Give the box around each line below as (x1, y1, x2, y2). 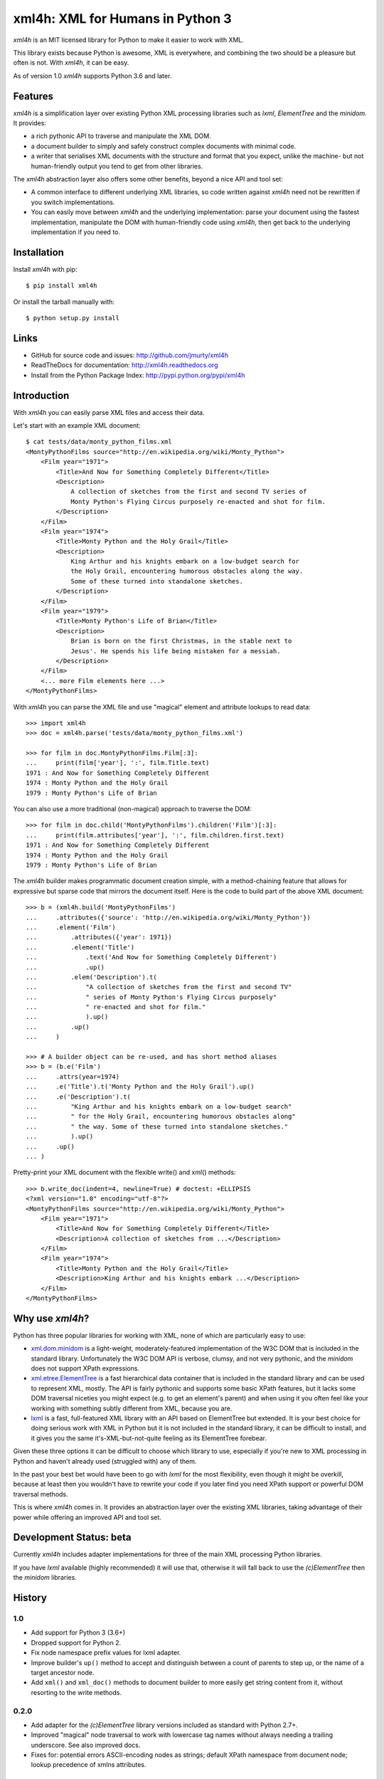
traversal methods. (13, 1489, 68, 1498)
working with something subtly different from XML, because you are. (31, 1404, 233, 1413)
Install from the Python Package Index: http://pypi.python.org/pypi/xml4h (31, 371, 245, 379)
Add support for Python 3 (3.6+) (31, 1628, 126, 1637)
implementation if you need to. (31, 228, 121, 236)
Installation (13, 246, 64, 258)
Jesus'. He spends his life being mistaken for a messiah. (70, 647, 281, 655)
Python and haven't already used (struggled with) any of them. (13, 1457, 197, 1465)
